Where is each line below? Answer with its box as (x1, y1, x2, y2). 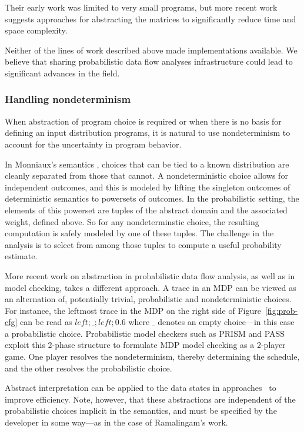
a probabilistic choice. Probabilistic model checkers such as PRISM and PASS (5, 327, 285, 339)
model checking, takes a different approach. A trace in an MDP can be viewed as (5, 281, 296, 293)
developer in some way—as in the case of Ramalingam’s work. (5, 416, 228, 428)
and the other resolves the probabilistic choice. (5, 361, 172, 374)
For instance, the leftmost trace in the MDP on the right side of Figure (5, 304, 261, 316)
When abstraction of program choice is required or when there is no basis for (5, 115, 282, 127)
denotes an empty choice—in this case (158, 316, 295, 328)
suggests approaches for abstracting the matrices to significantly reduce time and (5, 12, 296, 25)
